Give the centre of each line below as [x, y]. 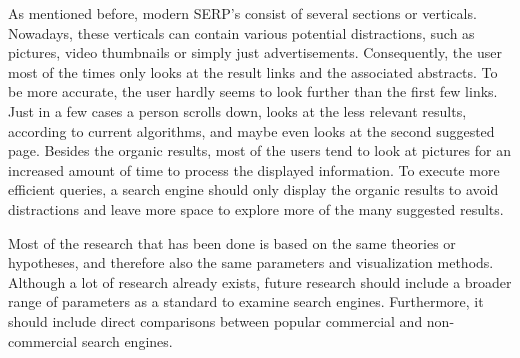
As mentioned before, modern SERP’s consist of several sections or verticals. [242, 13]
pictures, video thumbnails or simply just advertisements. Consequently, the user [255, 52]
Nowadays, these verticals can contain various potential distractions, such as [241, 32]
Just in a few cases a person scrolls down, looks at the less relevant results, [237, 110]
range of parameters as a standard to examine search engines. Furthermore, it [246, 301]
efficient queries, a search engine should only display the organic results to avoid [253, 189]
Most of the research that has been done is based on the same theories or [232, 242]
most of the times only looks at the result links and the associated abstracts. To [253, 71]
